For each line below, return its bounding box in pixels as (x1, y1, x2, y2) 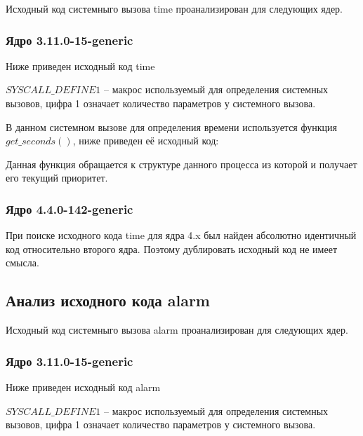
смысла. (6, 255, 39, 270)
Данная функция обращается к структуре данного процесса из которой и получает (6, 156, 357, 171)
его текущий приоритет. (6, 170, 108, 185)
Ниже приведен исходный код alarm (6, 379, 161, 394)
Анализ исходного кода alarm (6, 289, 210, 311)
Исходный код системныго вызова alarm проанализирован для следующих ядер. (6, 322, 348, 337)
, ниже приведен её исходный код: (72, 133, 219, 148)
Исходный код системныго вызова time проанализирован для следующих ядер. (6, 1, 343, 15)
